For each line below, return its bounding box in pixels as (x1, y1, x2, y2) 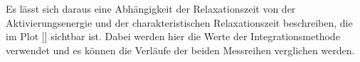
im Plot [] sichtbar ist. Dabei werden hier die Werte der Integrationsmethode (6, 29, 340, 44)
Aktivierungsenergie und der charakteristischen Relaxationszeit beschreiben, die (6, 15, 353, 30)
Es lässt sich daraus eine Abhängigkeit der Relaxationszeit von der (6, 1, 296, 15)
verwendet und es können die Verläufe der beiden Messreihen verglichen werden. (6, 42, 355, 57)
